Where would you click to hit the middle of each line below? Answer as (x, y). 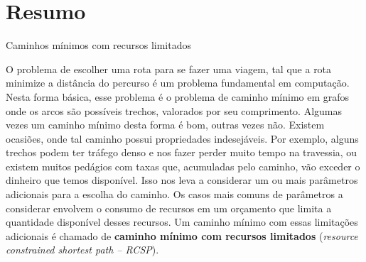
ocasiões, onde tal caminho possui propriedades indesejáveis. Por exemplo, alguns (182, 138)
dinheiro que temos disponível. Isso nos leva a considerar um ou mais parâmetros (182, 180)
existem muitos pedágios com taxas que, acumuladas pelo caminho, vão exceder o (183, 166)
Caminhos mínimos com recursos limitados (98, 45)
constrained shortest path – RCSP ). (82, 250)
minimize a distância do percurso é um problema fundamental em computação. (178, 83)
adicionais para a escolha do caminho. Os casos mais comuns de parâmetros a (174, 194)
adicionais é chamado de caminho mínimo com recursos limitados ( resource (182, 235)
